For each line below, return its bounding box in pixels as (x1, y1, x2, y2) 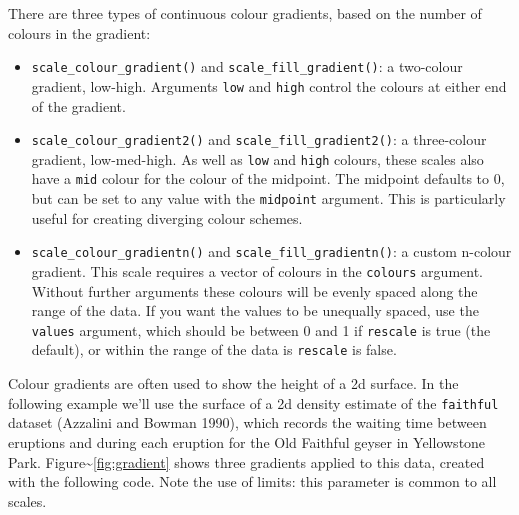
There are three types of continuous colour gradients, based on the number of (8, 3, 482, 23)
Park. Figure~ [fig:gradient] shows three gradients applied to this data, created (8, 451, 485, 472)
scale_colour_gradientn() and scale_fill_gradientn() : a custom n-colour (31, 241, 512, 262)
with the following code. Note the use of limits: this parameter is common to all (8, 471, 497, 492)
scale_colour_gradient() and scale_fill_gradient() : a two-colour (31, 56, 463, 77)
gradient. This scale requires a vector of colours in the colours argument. (31, 260, 483, 281)
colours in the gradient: (8, 22, 151, 43)
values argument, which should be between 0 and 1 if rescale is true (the (31, 319, 491, 340)
